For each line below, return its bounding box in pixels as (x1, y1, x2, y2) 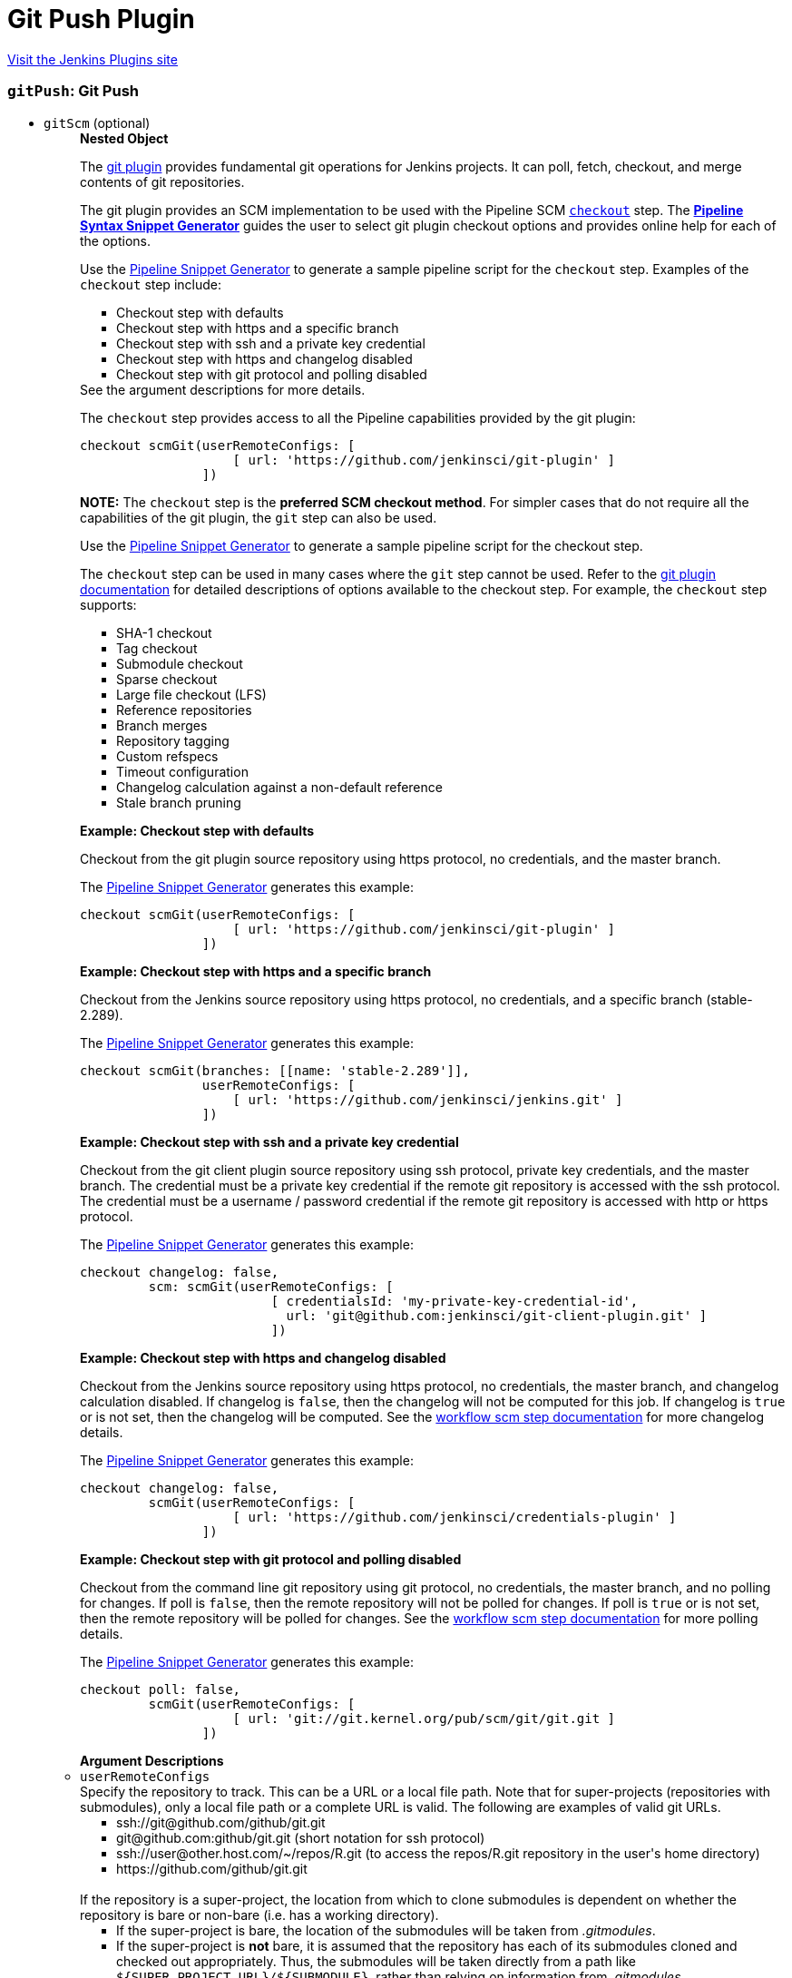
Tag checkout (116, 640, 198, 656)
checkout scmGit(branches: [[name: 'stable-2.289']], (80, 1062, 470, 1078)
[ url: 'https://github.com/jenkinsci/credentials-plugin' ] (232, 1509, 677, 1524)
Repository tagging (116, 732, 230, 749)
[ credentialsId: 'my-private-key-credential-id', (270, 1293, 639, 1308)
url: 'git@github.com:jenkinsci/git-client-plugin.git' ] (286, 1307, 708, 1323)
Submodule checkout (116, 655, 243, 671)
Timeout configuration (116, 763, 249, 779)
